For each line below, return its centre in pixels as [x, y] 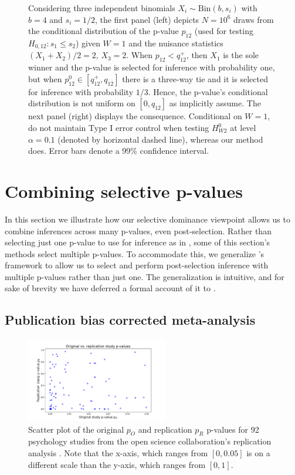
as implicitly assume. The [215, 103]
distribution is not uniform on [82, 103]
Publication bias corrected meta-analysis [130, 320]
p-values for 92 [233, 429]
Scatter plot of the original [76, 429]
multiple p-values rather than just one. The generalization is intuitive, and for [145, 276]
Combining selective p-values [124, 191]
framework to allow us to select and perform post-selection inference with [137, 265]
